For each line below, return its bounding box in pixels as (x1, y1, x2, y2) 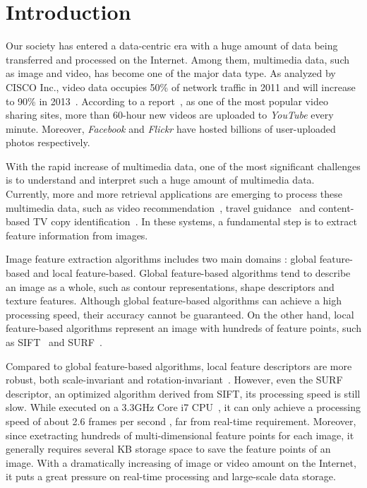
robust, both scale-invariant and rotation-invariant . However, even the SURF (6, 372, 343, 387)
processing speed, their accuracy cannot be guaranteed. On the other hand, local (6, 307, 354, 321)
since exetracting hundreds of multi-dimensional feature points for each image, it (6, 427, 354, 442)
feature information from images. (6, 227, 148, 242)
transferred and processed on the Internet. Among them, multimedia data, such (6, 52, 350, 66)
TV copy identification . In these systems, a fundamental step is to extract (32, 214, 357, 229)
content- (318, 200, 354, 215)
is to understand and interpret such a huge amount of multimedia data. (6, 172, 315, 187)
